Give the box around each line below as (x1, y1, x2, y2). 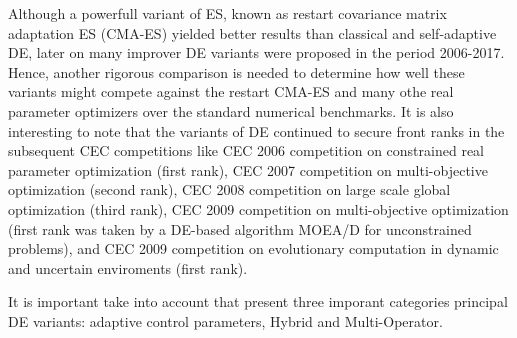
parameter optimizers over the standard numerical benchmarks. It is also (8, 100, 454, 121)
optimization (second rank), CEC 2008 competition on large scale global (8, 179, 451, 200)
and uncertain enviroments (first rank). (8, 257, 248, 278)
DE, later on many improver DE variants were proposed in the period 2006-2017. (8, 42, 505, 63)
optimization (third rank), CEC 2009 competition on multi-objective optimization (8, 198, 509, 219)
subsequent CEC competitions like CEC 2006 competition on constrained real (8, 140, 484, 161)
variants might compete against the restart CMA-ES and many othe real (8, 81, 454, 102)
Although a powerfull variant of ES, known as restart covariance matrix (8, 3, 447, 23)
